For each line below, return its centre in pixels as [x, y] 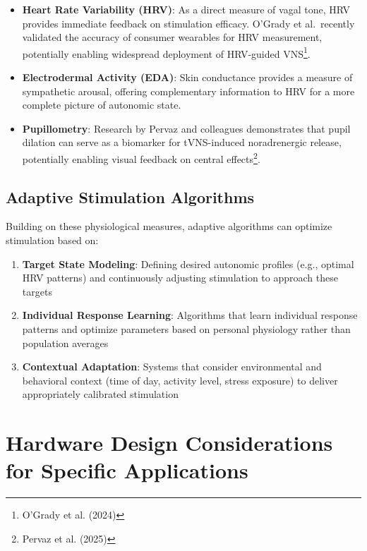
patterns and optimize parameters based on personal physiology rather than [186, 329]
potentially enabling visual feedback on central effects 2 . [141, 158]
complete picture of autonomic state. [102, 105]
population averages [65, 343]
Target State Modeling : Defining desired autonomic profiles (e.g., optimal [188, 264]
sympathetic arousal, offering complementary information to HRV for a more [188, 91]
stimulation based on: [52, 240]
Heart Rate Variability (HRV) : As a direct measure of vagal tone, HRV [186, 9]
